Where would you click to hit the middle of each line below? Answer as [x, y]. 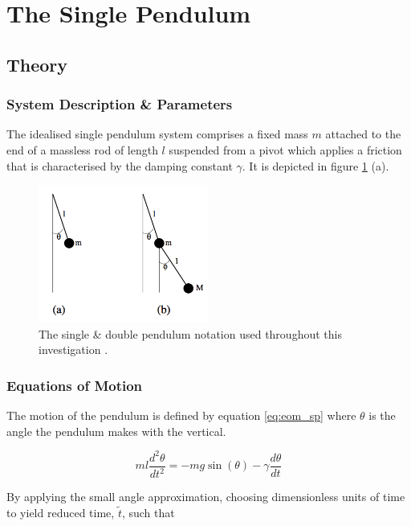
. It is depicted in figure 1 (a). [315, 165]
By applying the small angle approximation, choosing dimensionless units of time [206, 497]
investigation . [73, 349]
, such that [148, 512]
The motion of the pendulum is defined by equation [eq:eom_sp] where [181, 415]
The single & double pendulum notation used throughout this [190, 333]
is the [382, 415]
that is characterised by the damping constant [120, 165]
